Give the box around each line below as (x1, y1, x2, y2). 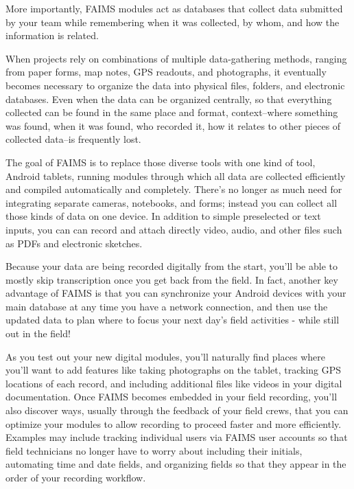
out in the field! (5, 326, 71, 341)
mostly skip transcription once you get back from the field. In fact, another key (5, 272, 338, 286)
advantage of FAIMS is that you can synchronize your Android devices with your (5, 286, 346, 300)
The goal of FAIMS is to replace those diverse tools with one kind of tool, (5, 155, 316, 169)
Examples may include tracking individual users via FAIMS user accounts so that (5, 430, 348, 444)
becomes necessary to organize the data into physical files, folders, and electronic (5, 78, 345, 92)
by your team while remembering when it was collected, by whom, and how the (5, 14, 340, 29)
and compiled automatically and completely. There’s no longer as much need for (5, 182, 342, 196)
